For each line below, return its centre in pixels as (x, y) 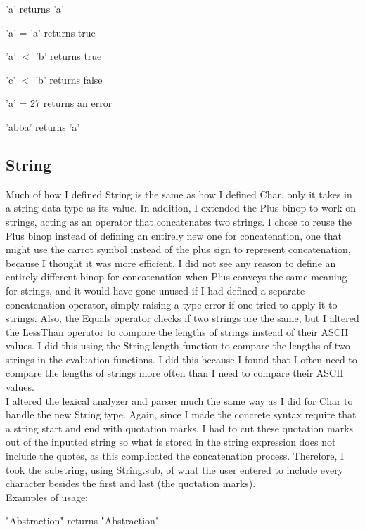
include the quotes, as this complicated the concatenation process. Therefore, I (175, 456)
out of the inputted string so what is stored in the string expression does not (171, 442)
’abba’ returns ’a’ (43, 126)
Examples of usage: (47, 497)
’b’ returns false (69, 79)
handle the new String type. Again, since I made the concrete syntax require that (181, 414)
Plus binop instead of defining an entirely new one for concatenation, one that (174, 235)
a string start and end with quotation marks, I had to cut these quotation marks (180, 428)
